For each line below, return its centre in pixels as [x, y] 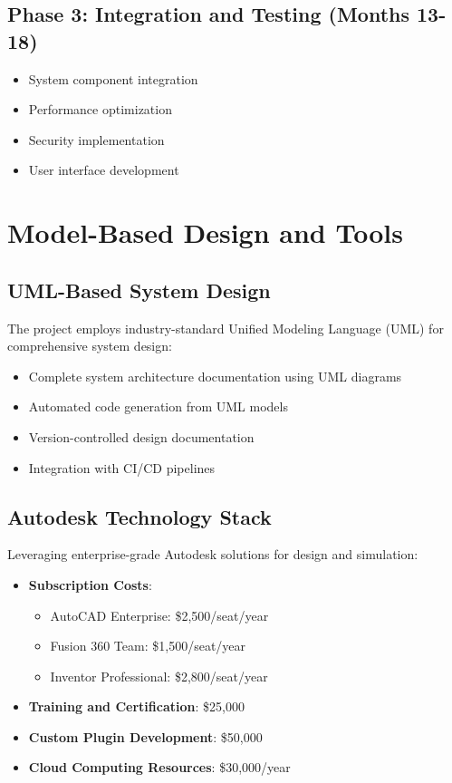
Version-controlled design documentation [141, 436]
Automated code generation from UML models [158, 406]
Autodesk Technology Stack [139, 516]
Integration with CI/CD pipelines [122, 467]
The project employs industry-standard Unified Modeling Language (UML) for [226, 328]
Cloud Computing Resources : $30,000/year [159, 767]
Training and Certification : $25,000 [136, 706]
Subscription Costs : [90, 584]
